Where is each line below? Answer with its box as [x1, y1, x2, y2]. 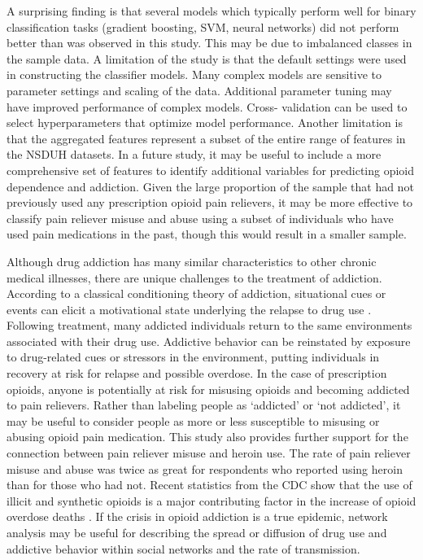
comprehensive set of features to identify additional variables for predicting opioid [7, 161, 415, 178]
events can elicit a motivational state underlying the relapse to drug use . [7, 300, 372, 317]
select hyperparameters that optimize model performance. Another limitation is [7, 114, 403, 131]
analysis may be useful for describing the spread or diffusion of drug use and [7, 524, 387, 540]
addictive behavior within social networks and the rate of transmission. [7, 540, 360, 557]
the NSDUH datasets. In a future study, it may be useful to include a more [7, 146, 382, 163]
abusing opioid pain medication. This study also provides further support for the [7, 428, 408, 445]
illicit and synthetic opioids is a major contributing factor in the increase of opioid [7, 492, 416, 509]
